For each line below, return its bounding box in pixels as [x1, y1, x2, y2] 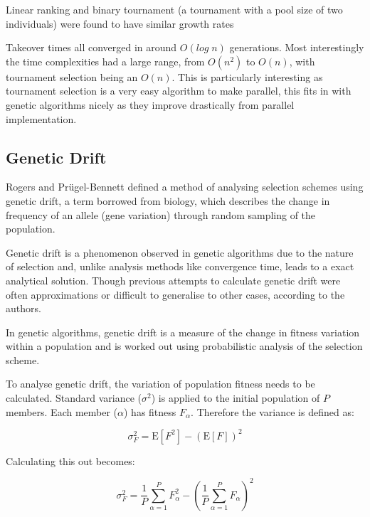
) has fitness [124, 404, 176, 419]
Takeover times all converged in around [6, 40, 177, 55]
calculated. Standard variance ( [6, 390, 142, 405]
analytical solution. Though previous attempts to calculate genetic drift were [6, 272, 341, 287]
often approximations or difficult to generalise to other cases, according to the [6, 287, 345, 302]
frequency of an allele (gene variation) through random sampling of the [6, 207, 316, 222]
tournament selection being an [6, 69, 138, 84]
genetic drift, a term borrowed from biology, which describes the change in [6, 193, 330, 208]
